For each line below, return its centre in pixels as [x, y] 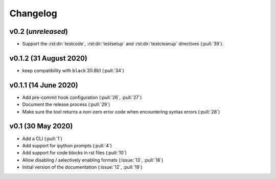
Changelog [33, 13]
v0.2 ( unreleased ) [39, 31]
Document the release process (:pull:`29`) [66, 104]
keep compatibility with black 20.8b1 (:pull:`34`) [73, 70]
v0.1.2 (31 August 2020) [49, 58]
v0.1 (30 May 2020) [41, 126]
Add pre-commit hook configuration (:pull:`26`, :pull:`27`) [82, 97]
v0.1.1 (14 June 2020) [44, 85]
